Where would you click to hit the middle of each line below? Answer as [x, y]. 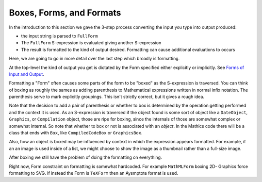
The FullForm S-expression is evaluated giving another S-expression [91, 43]
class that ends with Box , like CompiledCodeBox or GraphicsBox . [76, 133]
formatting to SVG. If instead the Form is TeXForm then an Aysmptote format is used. [93, 173]
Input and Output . [27, 74]
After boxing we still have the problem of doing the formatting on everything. [85, 157]
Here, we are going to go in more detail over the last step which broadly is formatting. [94, 59]
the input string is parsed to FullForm [59, 36]
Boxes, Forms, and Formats [65, 13]
